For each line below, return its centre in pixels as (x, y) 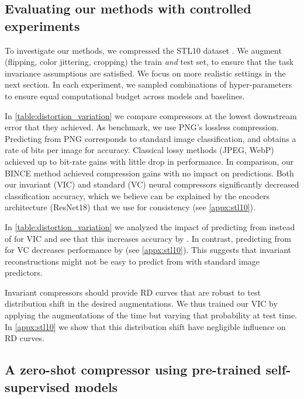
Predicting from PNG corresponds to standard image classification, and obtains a (151, 138)
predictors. (24, 273)
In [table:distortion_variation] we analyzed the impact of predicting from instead (150, 226)
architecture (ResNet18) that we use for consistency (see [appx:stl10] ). (130, 207)
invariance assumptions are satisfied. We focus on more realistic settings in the (145, 73)
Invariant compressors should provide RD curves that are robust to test (133, 292)
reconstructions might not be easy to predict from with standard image (132, 261)
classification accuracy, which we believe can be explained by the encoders (137, 195)
